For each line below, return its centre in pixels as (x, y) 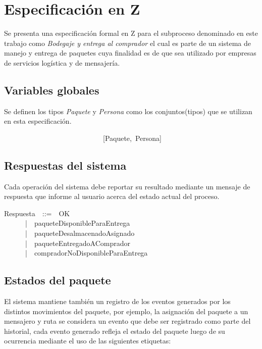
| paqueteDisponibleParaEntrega (77, 223)
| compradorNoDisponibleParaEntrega (86, 253)
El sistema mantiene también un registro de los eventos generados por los (117, 301)
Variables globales (52, 90)
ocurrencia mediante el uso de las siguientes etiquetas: (88, 341)
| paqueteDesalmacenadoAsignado (80, 233)
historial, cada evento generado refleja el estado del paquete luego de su (115, 331)
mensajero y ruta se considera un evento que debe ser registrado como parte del (127, 321)
